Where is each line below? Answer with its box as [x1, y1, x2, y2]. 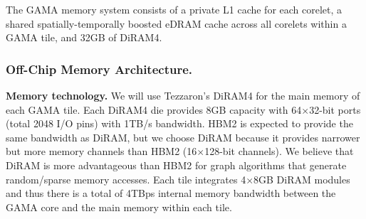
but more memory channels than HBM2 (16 [6, 144, 197, 159]
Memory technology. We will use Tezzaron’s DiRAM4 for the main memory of [6, 88, 360, 102]
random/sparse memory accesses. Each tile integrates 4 [6, 171, 246, 186]
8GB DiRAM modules [253, 171, 350, 186]
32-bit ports [309, 102, 361, 117]
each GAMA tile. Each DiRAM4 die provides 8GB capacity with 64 [6, 102, 302, 117]
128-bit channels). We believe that [204, 144, 354, 159]
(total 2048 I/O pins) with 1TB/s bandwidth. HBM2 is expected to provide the [6, 116, 353, 131]
